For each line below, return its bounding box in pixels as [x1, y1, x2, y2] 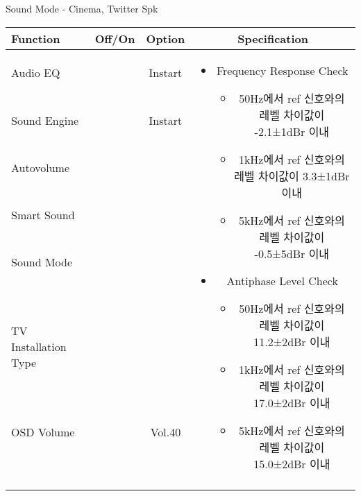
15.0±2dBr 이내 [253, 455, 330, 472]
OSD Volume [11, 423, 75, 440]
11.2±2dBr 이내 [253, 333, 330, 350]
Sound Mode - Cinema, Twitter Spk [6, 1, 158, 15]
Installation [11, 339, 67, 355]
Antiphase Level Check [226, 272, 338, 289]
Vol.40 [150, 423, 181, 440]
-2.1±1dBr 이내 [254, 123, 330, 139]
